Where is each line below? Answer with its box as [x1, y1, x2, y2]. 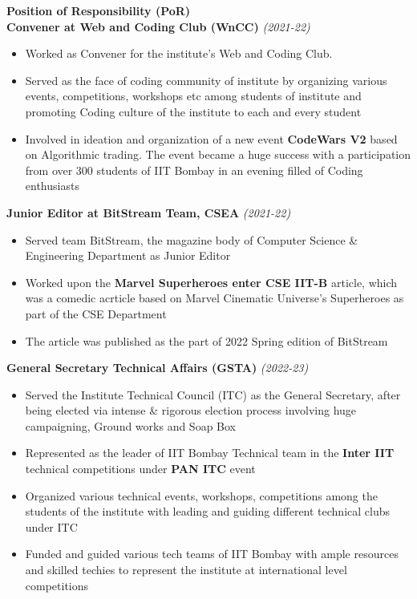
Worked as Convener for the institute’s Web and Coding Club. [25, 45, 333, 62]
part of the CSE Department [25, 305, 167, 322]
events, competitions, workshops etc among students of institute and [25, 87, 362, 104]
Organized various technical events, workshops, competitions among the [25, 487, 378, 504]
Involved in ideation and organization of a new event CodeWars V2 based [25, 130, 398, 147]
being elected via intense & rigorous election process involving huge [25, 402, 357, 419]
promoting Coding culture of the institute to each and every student [25, 103, 362, 119]
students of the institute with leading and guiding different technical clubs [25, 503, 391, 520]
